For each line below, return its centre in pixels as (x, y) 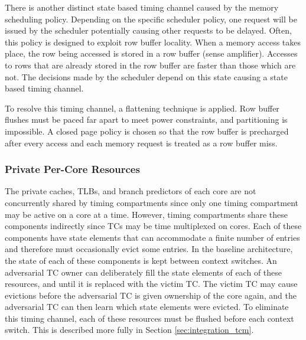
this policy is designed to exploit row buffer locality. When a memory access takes (153, 42)
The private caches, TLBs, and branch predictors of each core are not (131, 191)
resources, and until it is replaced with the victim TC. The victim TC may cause (151, 284)
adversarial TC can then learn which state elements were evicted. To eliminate (147, 307)
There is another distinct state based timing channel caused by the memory (142, 7)
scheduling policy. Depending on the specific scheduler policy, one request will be (151, 19)
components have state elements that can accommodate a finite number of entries (152, 237)
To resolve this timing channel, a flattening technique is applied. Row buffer (142, 108)
